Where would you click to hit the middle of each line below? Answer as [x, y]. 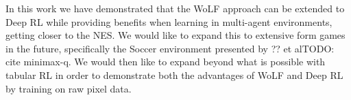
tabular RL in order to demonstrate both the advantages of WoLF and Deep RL [174, 74]
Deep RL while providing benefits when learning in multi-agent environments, [169, 21]
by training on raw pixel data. [69, 88]
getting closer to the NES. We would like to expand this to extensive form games [175, 35]
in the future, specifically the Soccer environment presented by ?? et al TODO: [170, 48]
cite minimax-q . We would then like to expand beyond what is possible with [166, 62]
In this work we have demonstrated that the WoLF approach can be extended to [175, 8]
